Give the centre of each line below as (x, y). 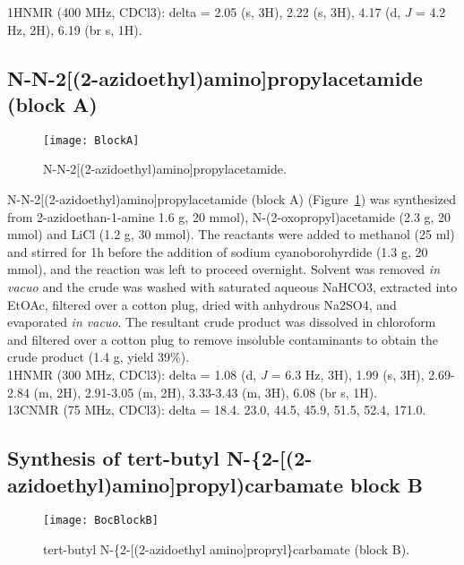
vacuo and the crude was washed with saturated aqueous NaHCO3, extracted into (232, 287)
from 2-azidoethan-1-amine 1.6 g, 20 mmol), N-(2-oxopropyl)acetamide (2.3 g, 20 (229, 216)
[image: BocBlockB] (101, 521)
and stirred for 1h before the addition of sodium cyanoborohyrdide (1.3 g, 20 (218, 251)
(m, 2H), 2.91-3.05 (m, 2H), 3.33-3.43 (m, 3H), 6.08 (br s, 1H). (206, 392)
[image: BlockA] (91, 140)
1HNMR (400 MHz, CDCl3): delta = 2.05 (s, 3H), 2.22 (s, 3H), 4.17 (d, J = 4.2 (227, 12)
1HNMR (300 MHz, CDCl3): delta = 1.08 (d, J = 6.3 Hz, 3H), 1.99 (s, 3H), (216, 374)
